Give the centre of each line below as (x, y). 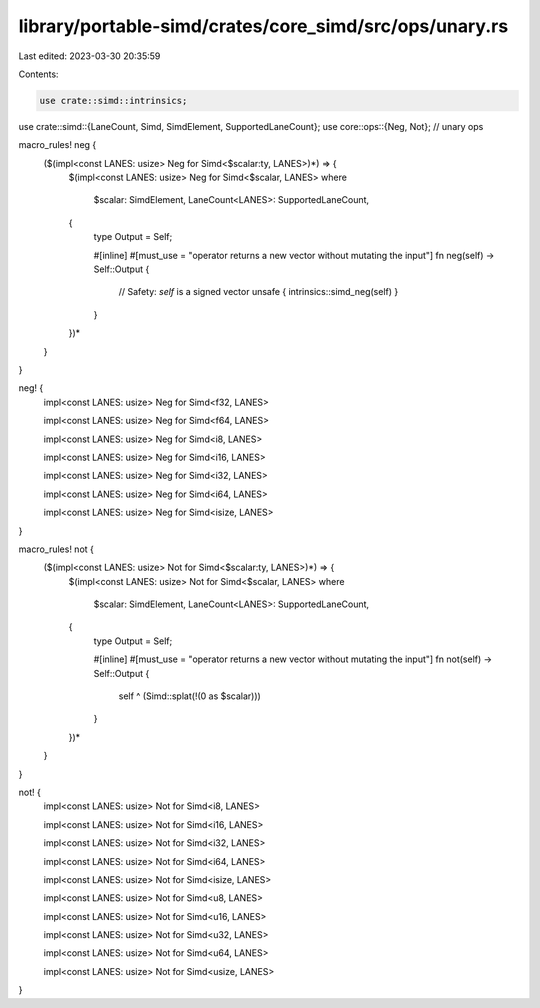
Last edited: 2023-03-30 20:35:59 (89, 56)
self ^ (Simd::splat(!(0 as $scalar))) (190, 696)
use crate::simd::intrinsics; (113, 100)
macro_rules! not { (56, 549)
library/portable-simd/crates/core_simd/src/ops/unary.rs (263, 26)
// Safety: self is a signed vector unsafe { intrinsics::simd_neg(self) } (258, 292)
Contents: (38, 74)
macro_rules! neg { (57, 145)
